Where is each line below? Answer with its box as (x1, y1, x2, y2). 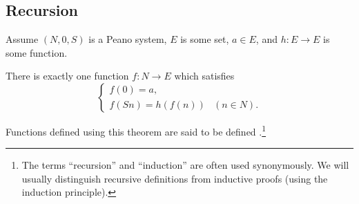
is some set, (180, 32, 229, 46)
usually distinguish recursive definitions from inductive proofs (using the (21, 171, 328, 185)
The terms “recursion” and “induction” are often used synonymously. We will (21, 158, 349, 172)
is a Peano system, (88, 32, 167, 46)
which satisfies (174, 68, 235, 83)
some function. (6, 45, 68, 59)
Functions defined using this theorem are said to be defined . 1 (6, 122, 266, 138)
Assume (6, 32, 39, 46)
